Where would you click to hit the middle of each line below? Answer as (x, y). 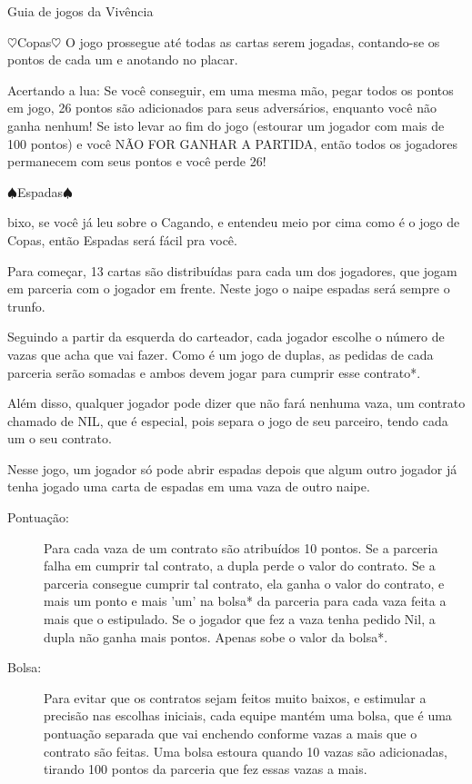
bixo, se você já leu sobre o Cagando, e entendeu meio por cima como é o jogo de (234, 222)
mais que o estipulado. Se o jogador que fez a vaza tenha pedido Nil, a (240, 619)
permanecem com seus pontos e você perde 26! (137, 161)
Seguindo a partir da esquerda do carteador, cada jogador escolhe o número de (226, 337)
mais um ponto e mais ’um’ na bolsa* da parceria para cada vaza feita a (245, 601)
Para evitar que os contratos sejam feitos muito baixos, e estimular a (235, 697)
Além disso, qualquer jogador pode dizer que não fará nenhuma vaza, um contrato (236, 403)
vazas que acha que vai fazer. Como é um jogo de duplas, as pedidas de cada (221, 354)
